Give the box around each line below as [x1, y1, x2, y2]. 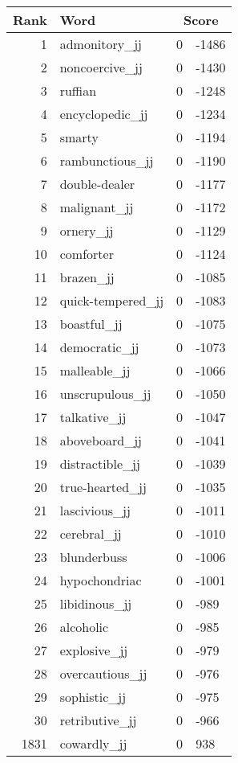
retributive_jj [59, 711, 137, 729]
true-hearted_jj [59, 478, 147, 496]
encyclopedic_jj [59, 105, 148, 123]
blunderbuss [59, 548, 127, 566]
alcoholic [59, 617, 109, 636]
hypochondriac [59, 571, 142, 589]
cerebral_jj [59, 524, 122, 543]
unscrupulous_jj [59, 384, 151, 403]
